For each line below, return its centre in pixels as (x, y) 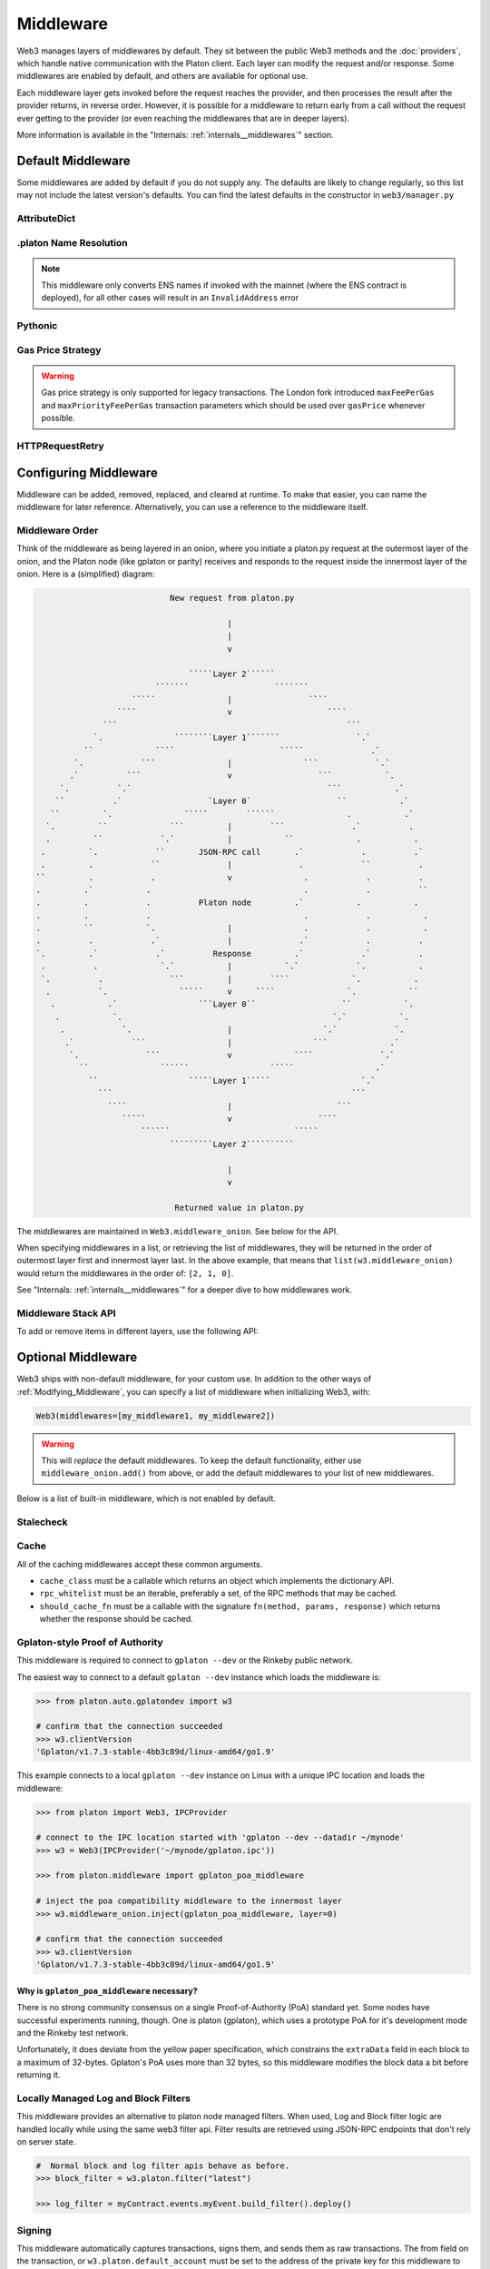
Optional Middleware (77, 1357)
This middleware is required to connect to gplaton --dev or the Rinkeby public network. (185, 1660)
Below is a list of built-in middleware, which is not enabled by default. (147, 1498)
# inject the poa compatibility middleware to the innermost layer (189, 1901)
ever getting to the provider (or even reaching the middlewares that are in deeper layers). (183, 118)
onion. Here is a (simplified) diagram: (86, 574)
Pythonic (37, 326)
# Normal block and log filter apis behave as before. (163, 2166)
